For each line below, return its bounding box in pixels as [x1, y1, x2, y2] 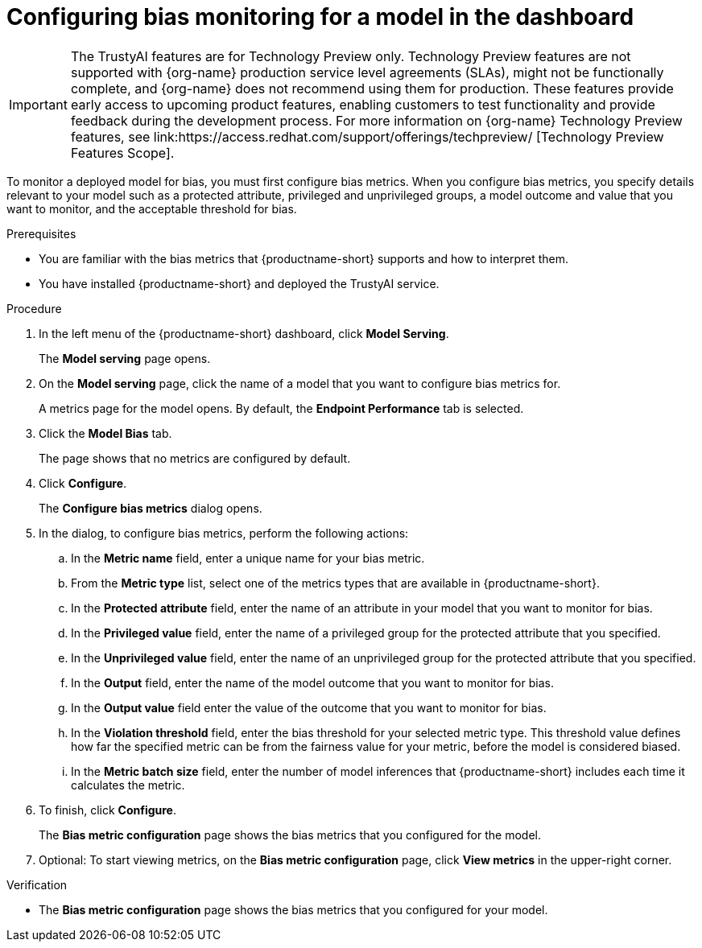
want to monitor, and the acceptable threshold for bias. [6, 201, 297, 216]
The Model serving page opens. [39, 351, 211, 365]
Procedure [6, 301, 62, 315]
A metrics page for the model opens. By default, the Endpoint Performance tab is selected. [39, 401, 524, 415]
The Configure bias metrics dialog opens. [39, 501, 262, 515]
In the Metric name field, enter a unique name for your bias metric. [71, 550, 425, 565]
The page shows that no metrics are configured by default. [39, 451, 351, 465]
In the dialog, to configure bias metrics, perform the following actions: [39, 526, 409, 540]
